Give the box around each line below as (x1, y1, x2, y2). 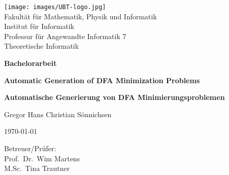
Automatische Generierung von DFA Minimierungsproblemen (4, 92, 225, 102)
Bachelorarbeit (4, 58, 57, 68)
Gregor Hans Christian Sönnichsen (4, 109, 112, 119)
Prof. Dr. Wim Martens (4, 153, 80, 163)
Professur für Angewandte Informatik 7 (4, 30, 126, 41)
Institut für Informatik (4, 21, 75, 31)
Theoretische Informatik (4, 41, 79, 51)
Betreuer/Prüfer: (4, 143, 56, 153)
